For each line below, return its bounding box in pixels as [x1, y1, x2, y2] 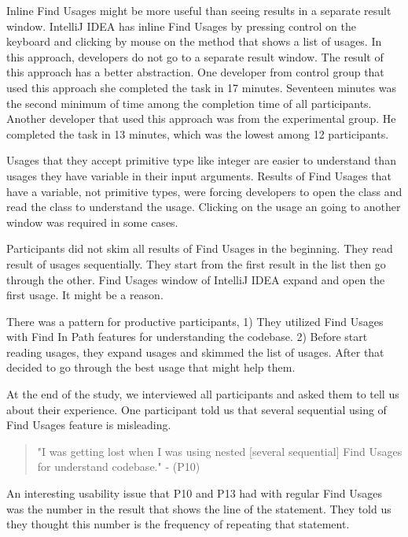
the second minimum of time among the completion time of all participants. [6, 94, 372, 111]
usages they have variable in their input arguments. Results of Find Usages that [6, 167, 391, 183]
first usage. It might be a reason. [6, 287, 164, 303]
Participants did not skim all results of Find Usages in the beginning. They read [6, 240, 393, 257]
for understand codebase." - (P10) [37, 458, 200, 475]
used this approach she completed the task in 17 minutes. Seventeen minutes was [6, 79, 396, 95]
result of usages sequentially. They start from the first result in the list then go [6, 255, 386, 272]
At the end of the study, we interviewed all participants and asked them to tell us [6, 386, 399, 402]
